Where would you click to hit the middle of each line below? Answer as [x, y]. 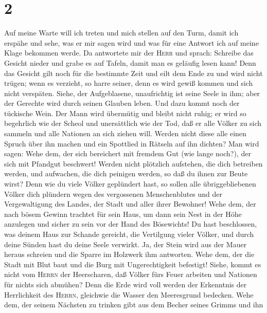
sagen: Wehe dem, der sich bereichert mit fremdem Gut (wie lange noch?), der [128, 153]
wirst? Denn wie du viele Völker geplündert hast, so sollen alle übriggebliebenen [130, 184]
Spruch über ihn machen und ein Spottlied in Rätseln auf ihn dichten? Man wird [132, 143]
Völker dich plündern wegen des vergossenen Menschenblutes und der [113, 194]
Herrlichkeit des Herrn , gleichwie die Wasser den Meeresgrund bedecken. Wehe [129, 294]
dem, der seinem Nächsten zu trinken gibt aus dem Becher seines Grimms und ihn [134, 305]
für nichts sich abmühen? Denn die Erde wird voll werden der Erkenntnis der [126, 284]
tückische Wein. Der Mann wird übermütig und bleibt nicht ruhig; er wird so [125, 113]
